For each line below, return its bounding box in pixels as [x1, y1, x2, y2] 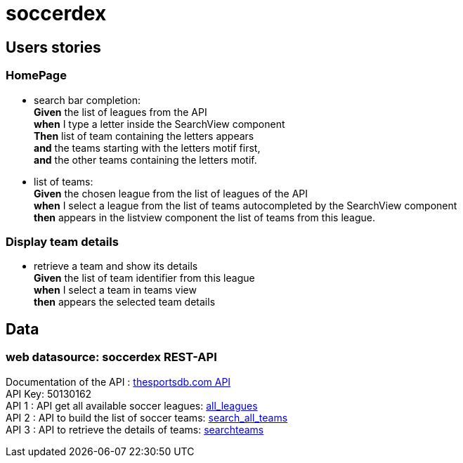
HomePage [6, 68, 67, 83]
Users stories [6, 38, 101, 56]
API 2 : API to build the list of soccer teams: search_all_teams [6, 411, 288, 424]
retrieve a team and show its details [34, 260, 198, 273]
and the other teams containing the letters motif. [34, 153, 257, 166]
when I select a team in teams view [34, 284, 197, 296]
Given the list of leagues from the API [34, 105, 207, 118]
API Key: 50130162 [6, 387, 92, 400]
